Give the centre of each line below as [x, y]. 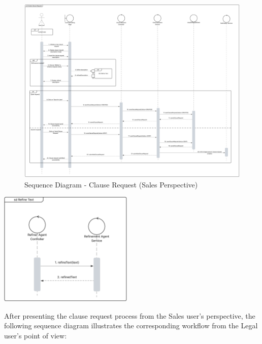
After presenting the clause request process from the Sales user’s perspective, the [130, 315]
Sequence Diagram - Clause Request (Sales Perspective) [111, 184]
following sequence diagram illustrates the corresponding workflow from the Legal [131, 326]
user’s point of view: [36, 335]
